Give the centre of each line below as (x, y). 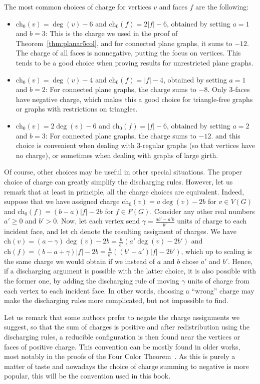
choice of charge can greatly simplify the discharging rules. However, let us (118, 181)
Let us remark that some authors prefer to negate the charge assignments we (122, 317)
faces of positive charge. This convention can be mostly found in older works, (122, 346)
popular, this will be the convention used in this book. (87, 376)
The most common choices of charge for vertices (78, 6)
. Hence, (240, 261)
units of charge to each (212, 221)
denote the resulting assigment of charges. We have (158, 231)
